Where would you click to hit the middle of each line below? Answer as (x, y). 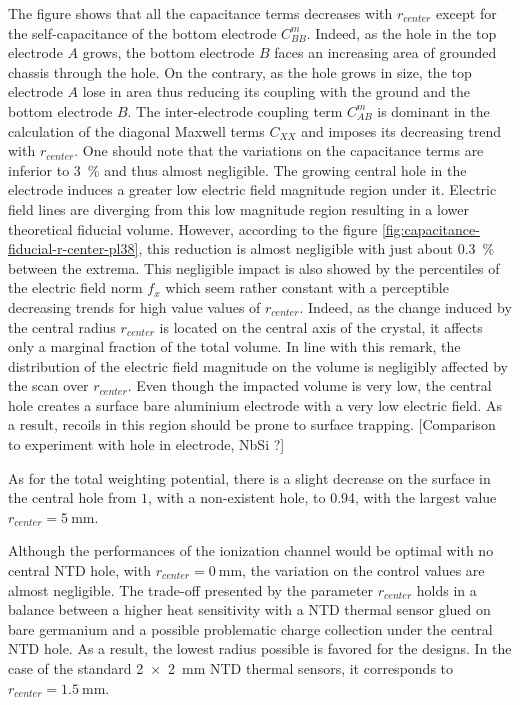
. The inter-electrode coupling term (235, 110)
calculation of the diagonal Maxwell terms (136, 130)
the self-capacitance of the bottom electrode (142, 32)
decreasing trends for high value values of (134, 306)
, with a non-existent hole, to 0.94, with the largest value (322, 497)
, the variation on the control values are (363, 570)
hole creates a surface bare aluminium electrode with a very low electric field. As (255, 404)
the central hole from (72, 497)
